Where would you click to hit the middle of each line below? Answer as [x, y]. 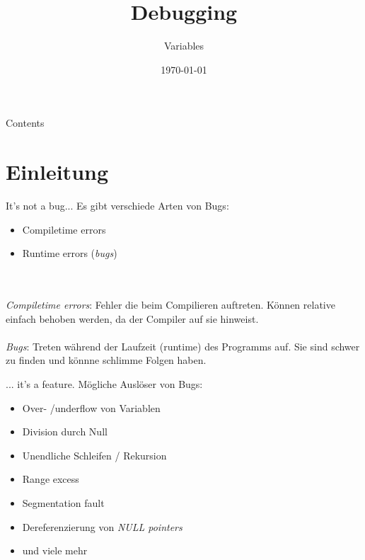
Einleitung [57, 172]
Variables [184, 46]
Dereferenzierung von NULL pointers [102, 526]
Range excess [51, 479]
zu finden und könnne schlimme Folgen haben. [106, 360]
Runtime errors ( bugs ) [70, 253]
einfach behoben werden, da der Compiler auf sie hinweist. [132, 318]
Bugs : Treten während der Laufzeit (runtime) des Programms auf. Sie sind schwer [183, 346]
